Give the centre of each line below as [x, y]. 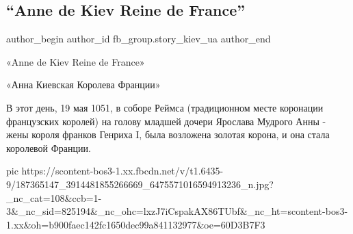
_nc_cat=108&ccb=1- [54, 197]
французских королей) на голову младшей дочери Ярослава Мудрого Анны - [166, 121]
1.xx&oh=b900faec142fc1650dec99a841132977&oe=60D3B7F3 [136, 224]
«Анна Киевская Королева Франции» [83, 84]
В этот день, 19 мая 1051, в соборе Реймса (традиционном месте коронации [165, 107]
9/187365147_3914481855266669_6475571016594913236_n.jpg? [140, 184]
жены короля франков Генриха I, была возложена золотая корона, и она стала [168, 134]
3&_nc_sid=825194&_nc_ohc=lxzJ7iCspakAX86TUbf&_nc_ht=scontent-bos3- [177, 211]
